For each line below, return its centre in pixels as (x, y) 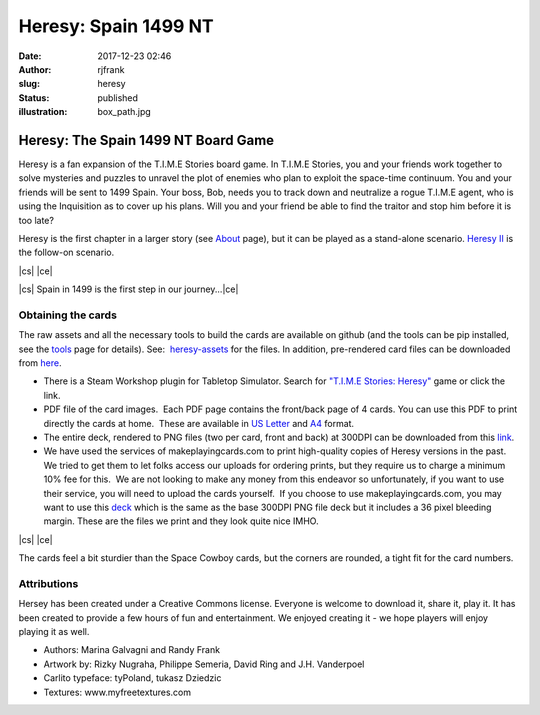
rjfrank (111, 69)
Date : (30, 56)
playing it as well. (54, 632)
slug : (29, 84)
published (118, 97)
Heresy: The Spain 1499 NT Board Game (146, 140)
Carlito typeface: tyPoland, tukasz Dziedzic (132, 678)
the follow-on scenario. (66, 252)
